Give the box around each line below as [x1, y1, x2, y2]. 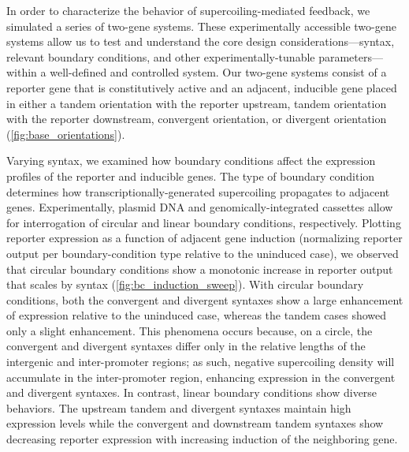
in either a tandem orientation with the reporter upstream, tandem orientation [6, 95, 387, 111]
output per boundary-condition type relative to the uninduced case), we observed [6, 245, 399, 261]
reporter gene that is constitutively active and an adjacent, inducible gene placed [6, 79, 397, 95]
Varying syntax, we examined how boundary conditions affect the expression [6, 152, 376, 169]
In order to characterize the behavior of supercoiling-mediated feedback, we [6, 2, 370, 18]
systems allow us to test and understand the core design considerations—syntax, [6, 33, 395, 50]
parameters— [318, 48, 384, 65]
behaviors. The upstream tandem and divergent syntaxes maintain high [6, 399, 351, 416]
